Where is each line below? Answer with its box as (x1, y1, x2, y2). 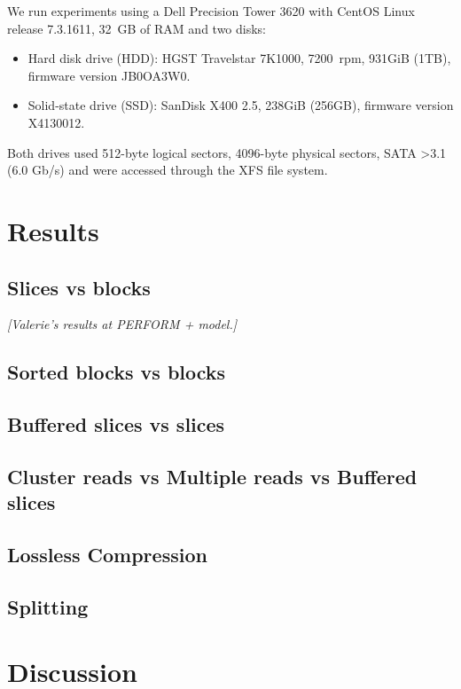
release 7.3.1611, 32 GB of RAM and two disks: (7, 19, 267, 37)
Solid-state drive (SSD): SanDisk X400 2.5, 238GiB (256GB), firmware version (27, 96, 454, 114)
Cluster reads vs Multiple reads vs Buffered (7, 462, 418, 489)
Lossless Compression (7, 541, 207, 568)
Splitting (7, 592, 89, 620)
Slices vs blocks (7, 273, 151, 301)
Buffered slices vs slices (7, 411, 225, 438)
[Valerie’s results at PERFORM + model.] (7, 315, 238, 333)
